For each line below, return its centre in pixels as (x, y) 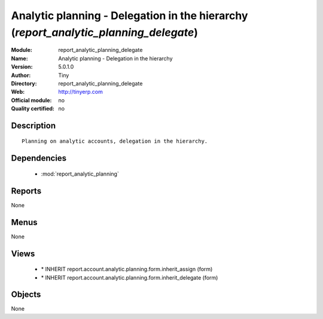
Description (33, 125)
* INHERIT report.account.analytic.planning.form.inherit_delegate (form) (129, 277)
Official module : (31, 100)
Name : (19, 58)
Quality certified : (33, 109)
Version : (22, 67)
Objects (26, 295)
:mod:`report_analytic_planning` (80, 174)
